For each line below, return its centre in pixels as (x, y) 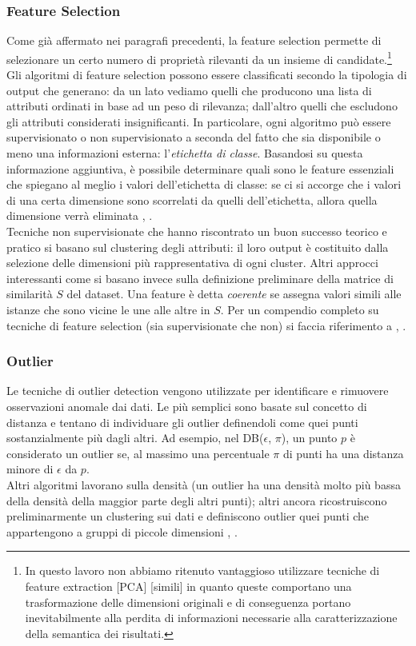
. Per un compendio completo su (300, 309)
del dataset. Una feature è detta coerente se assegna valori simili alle (234, 294)
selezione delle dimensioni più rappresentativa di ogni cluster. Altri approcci (192, 263)
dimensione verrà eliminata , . (80, 215)
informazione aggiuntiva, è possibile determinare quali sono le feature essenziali (200, 168)
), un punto (309, 438)
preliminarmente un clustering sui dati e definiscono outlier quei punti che (188, 516)
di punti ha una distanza (343, 453)
